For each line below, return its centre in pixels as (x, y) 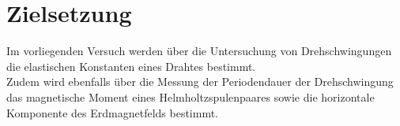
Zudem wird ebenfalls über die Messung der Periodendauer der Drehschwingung (200, 82)
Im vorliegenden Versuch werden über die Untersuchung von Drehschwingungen (199, 51)
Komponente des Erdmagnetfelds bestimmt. (113, 112)
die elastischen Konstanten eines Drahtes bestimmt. (131, 66)
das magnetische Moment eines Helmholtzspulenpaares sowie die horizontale (191, 96)
